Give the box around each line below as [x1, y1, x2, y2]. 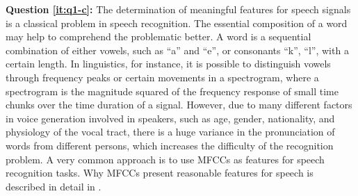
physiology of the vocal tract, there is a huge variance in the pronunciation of [6, 124, 335, 139]
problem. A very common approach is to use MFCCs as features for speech [6, 152, 325, 166]
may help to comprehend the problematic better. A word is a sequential [6, 29, 311, 44]
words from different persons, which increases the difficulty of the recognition [6, 138, 334, 152]
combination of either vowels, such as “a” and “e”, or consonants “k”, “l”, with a [6, 42, 349, 57]
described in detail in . [6, 179, 101, 193]
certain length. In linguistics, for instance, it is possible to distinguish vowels [6, 56, 331, 71]
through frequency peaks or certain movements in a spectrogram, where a [6, 70, 319, 84]
